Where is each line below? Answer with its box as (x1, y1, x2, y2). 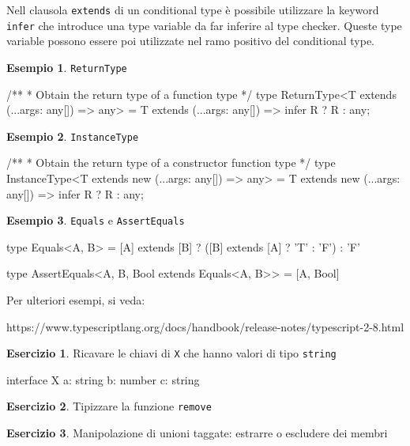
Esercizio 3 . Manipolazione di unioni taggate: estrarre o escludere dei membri (6, 425, 388, 441)
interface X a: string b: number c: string (6, 371, 200, 387)
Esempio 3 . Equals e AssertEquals (6, 212, 185, 229)
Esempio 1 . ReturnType (6, 59, 127, 75)
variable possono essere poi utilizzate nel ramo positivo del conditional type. (6, 32, 375, 49)
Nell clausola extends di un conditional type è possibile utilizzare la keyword (6, 2, 379, 17)
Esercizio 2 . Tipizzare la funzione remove (6, 398, 212, 414)
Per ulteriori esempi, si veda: (6, 292, 145, 308)
